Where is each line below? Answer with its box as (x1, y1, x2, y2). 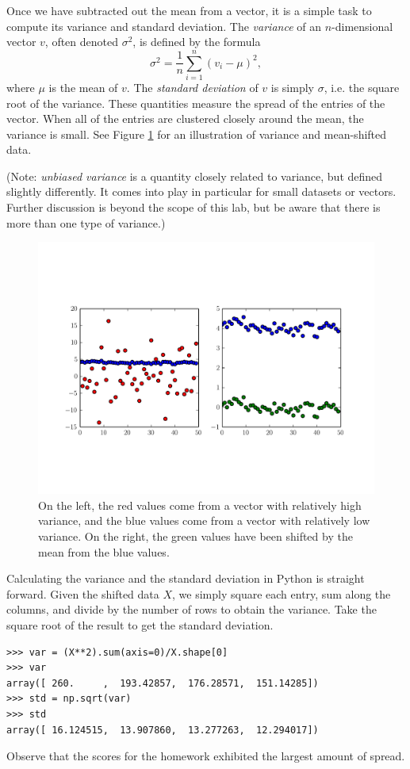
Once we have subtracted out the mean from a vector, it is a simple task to (6, 2, 372, 18)
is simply (270, 78, 314, 95)
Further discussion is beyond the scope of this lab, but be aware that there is (6, 199, 381, 216)
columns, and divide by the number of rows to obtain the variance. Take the (6, 601, 377, 618)
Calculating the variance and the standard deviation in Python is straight (6, 570, 365, 587)
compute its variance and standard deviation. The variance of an (6, 17, 321, 34)
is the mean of (48, 78, 118, 95)
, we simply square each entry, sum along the (172, 585, 391, 602)
